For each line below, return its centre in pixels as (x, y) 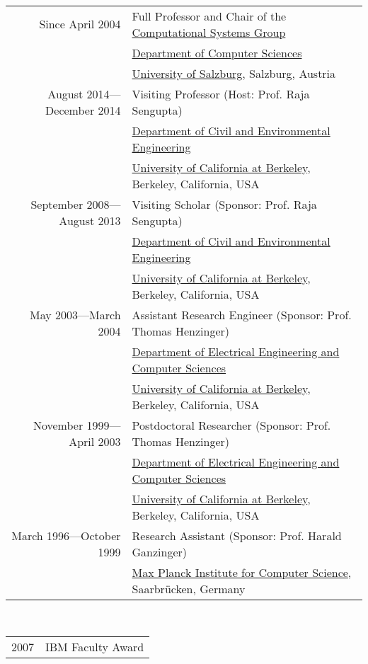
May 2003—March (75, 314)
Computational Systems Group (209, 32)
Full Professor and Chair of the (209, 16)
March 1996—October (66, 535)
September (57, 204)
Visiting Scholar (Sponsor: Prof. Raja (224, 204)
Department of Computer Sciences (217, 52)
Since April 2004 (80, 24)
